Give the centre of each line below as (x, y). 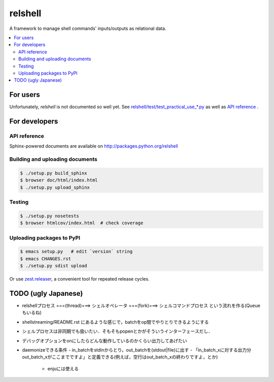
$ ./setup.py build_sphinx (54, 173)
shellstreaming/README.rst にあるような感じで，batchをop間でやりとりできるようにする (115, 322)
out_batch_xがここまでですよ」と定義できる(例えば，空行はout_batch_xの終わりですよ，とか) (120, 357)
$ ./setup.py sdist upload (54, 266)
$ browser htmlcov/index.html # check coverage (82, 223)
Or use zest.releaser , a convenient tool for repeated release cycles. (79, 279)
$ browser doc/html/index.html (59, 180)
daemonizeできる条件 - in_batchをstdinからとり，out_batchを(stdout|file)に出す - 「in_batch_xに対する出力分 (136, 350)
